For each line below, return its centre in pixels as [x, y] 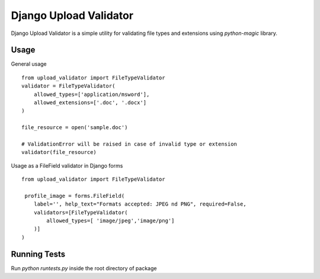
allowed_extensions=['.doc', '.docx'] [90, 103]
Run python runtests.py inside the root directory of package [84, 268]
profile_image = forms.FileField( [75, 196]
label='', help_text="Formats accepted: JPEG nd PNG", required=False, [140, 204]
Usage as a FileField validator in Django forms [67, 165]
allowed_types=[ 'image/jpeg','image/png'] [111, 221]
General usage [29, 64]
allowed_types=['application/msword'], [92, 94]
